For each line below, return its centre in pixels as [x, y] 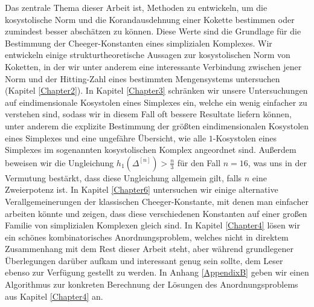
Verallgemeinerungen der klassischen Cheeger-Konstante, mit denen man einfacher [157, 201]
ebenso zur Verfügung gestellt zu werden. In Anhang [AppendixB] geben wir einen [157, 272]
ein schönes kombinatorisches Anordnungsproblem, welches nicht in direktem [147, 237]
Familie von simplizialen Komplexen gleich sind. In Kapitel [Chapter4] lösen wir [152, 225]
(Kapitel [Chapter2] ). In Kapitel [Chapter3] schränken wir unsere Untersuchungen [156, 90]
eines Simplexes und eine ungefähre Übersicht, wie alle [106, 137]
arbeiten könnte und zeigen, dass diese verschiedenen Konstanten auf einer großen [156, 213]
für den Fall [199, 162]
